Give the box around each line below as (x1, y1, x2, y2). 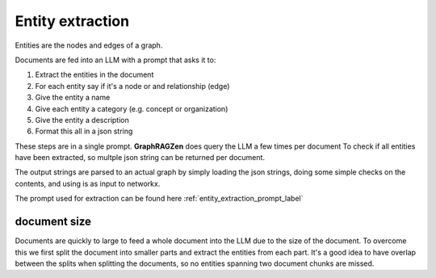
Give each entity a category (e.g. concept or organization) (35, 103, 228, 113)
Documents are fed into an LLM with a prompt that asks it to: (15, 55, 216, 65)
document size (15, 215, 92, 229)
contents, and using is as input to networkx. (15, 179, 161, 188)
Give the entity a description (35, 115, 129, 124)
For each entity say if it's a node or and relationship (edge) (35, 81, 230, 91)
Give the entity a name (35, 93, 111, 103)
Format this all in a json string (35, 126, 133, 137)
